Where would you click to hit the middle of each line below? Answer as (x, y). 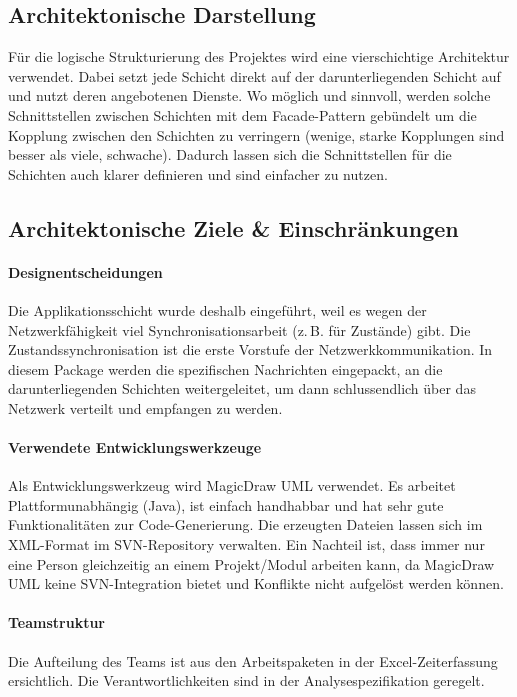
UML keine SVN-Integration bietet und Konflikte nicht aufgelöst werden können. (256, 583)
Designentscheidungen (85, 271)
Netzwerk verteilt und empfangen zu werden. (145, 407)
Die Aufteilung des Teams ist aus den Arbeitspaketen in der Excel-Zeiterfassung (253, 660)
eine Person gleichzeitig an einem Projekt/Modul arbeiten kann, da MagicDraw (251, 563)
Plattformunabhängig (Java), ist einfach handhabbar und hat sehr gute (226, 504)
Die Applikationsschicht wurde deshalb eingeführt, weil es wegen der (217, 309)
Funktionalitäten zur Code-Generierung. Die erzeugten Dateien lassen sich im (245, 524)
